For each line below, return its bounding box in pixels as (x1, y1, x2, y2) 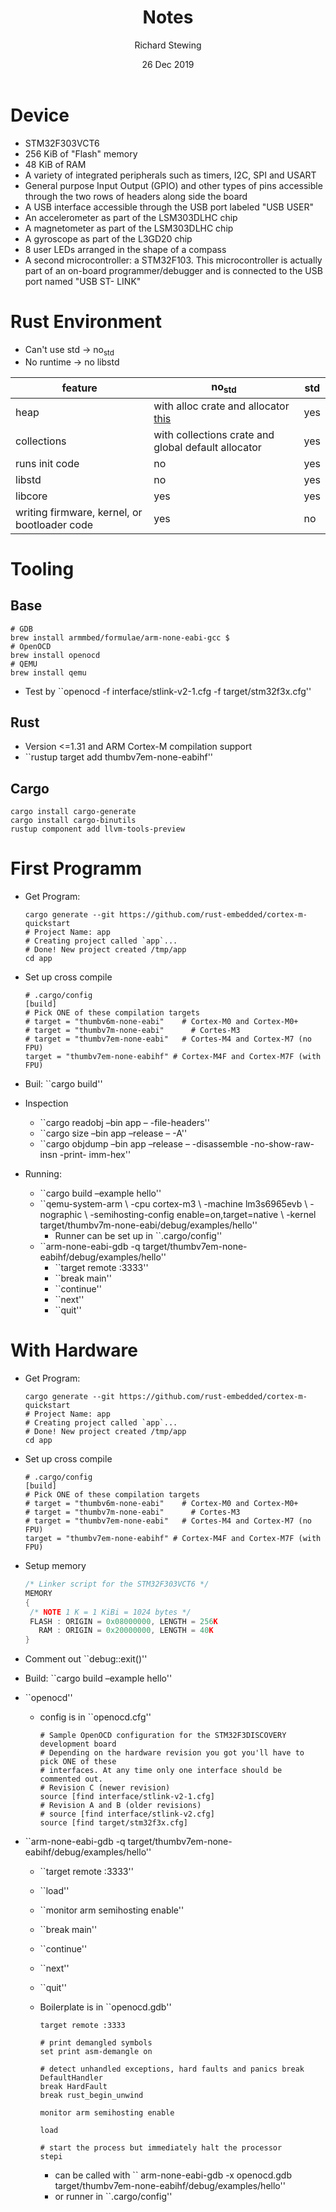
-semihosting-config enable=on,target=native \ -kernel (89, 1209, 317, 1221)
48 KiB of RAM (24, 158, 87, 170)
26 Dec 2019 (141, 58, 195, 70)
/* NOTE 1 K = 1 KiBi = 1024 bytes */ (29, 1607, 192, 1617)
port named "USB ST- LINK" (24, 275, 142, 287)
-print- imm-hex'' (59, 1149, 132, 1161)
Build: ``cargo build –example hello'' (24, 1672, 173, 1685)
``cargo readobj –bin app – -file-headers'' (39, 1117, 210, 1129)
